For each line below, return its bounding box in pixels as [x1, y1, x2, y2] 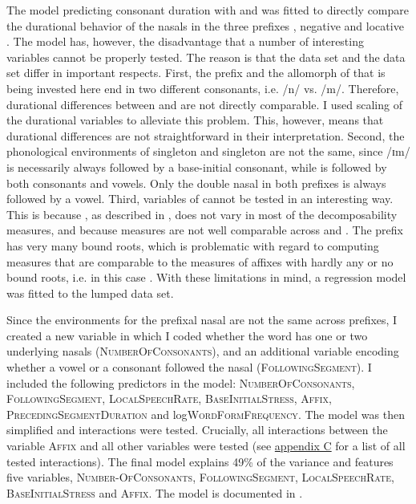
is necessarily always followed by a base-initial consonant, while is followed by [6, 158, 387, 175]
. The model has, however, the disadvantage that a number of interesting [6, 33, 364, 50]
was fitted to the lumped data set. [6, 284, 174, 301]
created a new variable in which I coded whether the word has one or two [6, 327, 368, 343]
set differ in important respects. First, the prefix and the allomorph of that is [6, 64, 386, 81]
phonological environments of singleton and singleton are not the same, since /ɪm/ [6, 143, 410, 160]
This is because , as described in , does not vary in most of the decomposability [6, 205, 398, 222]
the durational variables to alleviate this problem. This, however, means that [6, 112, 384, 128]
